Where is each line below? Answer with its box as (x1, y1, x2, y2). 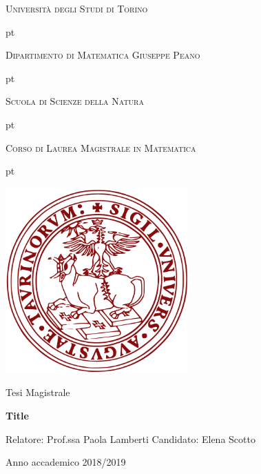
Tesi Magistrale (6, 385, 70, 399)
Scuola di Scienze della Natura (6, 94, 144, 108)
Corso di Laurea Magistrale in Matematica (6, 140, 196, 155)
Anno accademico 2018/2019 (6, 455, 126, 469)
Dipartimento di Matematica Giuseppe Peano (6, 48, 200, 62)
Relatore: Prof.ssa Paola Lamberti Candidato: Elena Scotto (6, 431, 255, 446)
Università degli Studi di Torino (6, 1, 148, 15)
